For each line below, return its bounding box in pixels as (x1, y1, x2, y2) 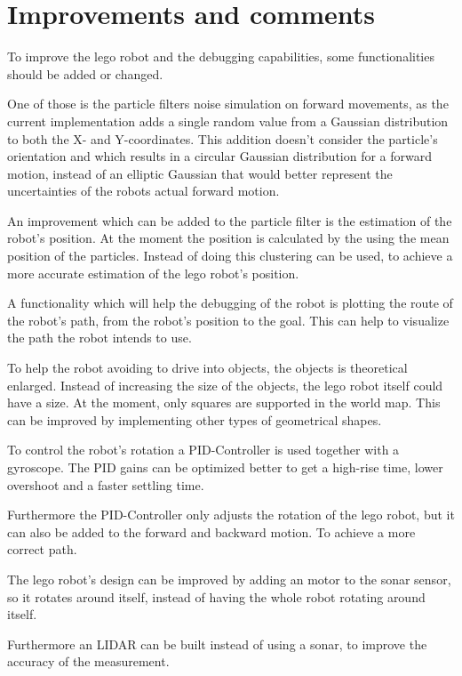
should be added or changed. (7, 64, 163, 83)
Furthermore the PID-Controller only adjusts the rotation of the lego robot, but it (7, 505, 455, 524)
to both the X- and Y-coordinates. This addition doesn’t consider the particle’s (7, 129, 438, 148)
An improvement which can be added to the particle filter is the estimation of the (7, 211, 452, 229)
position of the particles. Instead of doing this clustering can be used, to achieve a (7, 246, 453, 265)
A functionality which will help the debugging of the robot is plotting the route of (7, 294, 453, 312)
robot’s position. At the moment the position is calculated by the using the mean (7, 229, 450, 247)
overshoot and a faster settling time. (7, 475, 204, 494)
